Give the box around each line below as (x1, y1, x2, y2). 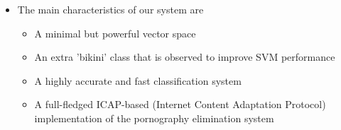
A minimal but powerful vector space (34, 25, 196, 40)
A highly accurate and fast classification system (34, 73, 242, 88)
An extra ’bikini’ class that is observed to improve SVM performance (34, 49, 335, 64)
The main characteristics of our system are (17, 2, 204, 16)
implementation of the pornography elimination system (34, 110, 274, 125)
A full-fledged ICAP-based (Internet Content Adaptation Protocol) (34, 97, 326, 112)
